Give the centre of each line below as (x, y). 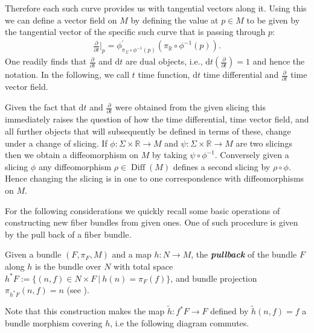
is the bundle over (68, 266)
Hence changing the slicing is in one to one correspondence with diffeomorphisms (155, 178)
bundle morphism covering (54, 322)
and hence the (279, 61)
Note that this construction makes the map (85, 311)
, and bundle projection (214, 278)
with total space (143, 266)
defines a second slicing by (222, 166)
